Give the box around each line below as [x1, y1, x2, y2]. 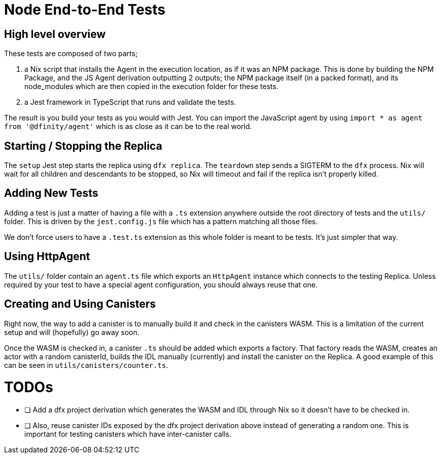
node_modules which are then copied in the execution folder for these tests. [24, 82, 279, 91]
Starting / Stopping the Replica [4, 139, 162, 152]
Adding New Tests [4, 187, 98, 200]
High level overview [4, 27, 106, 40]
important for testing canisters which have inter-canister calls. [24, 430, 232, 439]
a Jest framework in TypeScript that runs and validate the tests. [24, 98, 236, 107]
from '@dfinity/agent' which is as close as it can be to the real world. [4, 122, 252, 131]
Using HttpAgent [4, 250, 90, 263]
